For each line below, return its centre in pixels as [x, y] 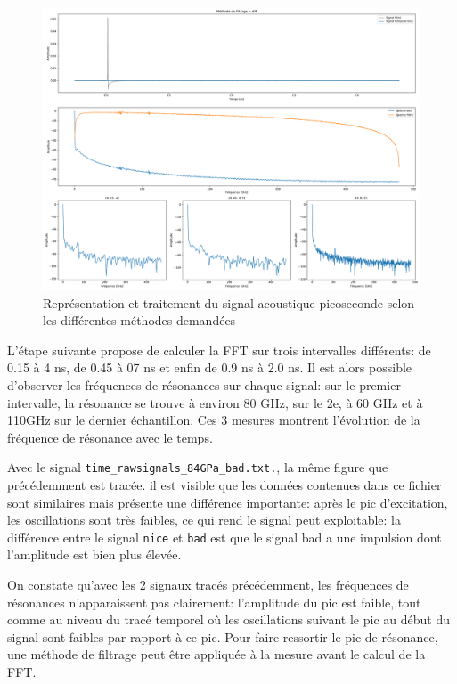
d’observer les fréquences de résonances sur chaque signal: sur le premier [204, 384]
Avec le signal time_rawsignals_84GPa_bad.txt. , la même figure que [198, 467]
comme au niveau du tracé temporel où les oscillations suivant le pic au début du [228, 619]
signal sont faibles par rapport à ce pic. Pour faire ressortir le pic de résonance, [223, 636]
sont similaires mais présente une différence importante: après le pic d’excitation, [228, 502]
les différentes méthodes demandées [139, 320]
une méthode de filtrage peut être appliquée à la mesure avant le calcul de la [216, 654]
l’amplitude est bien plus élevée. [94, 554]
